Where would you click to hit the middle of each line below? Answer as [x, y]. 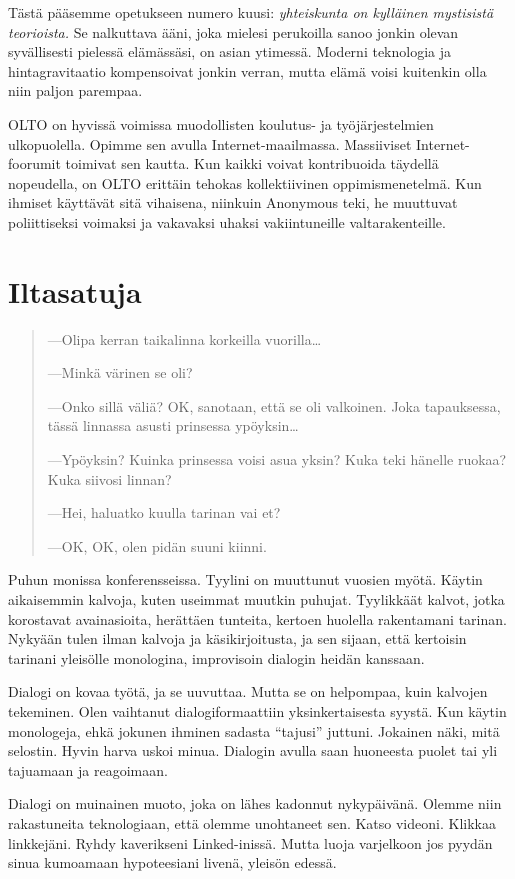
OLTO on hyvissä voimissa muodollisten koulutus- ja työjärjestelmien [221, 123]
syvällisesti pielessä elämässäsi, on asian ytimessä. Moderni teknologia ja [230, 51]
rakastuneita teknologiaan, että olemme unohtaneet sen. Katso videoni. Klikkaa [252, 822]
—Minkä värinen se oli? [120, 372]
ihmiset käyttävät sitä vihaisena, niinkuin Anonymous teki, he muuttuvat [233, 202]
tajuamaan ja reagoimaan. [88, 769]
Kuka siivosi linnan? [109, 478]
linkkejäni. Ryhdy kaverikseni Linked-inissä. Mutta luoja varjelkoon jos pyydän [250, 842]
